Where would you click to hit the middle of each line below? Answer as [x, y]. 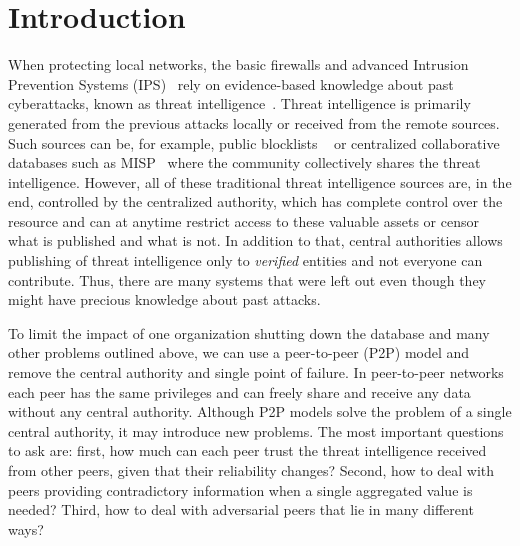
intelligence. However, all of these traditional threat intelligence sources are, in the [260, 181]
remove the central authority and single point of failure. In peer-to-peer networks [256, 372]
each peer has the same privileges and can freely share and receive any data [239, 391]
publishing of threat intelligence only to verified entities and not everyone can [245, 260]
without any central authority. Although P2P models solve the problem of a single [260, 411]
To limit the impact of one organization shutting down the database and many [249, 332]
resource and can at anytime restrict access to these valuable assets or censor [243, 220]
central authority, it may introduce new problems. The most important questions [256, 430]
